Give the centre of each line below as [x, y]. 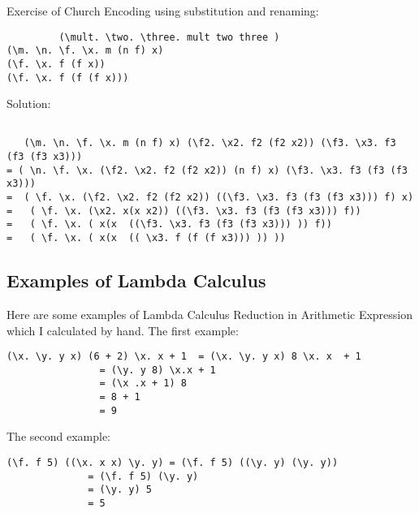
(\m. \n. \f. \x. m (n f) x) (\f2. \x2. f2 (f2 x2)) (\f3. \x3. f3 [210, 143]
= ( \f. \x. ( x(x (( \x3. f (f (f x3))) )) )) [146, 238]
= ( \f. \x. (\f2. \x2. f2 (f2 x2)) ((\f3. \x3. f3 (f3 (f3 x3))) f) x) [210, 198]
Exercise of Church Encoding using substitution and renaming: [163, 11]
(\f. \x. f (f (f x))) [68, 78]
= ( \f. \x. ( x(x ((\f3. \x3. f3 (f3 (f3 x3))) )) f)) [169, 224]
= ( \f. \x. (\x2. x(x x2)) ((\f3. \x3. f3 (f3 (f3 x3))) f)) [184, 211]
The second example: [59, 436]
